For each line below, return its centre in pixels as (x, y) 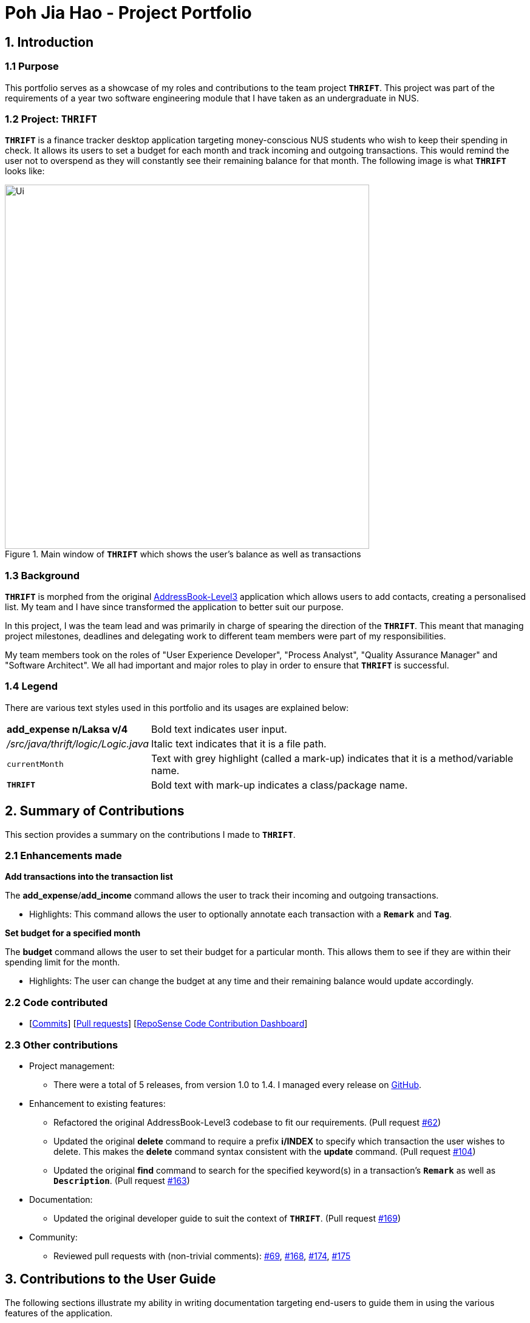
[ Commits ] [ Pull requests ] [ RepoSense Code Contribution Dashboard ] (168, 1024)
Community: (53, 1237)
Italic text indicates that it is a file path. (239, 743)
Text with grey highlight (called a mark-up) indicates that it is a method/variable (332, 758)
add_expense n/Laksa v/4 (67, 729)
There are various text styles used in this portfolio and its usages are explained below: (177, 707)
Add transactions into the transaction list (89, 877)
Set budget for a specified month (73, 933)
